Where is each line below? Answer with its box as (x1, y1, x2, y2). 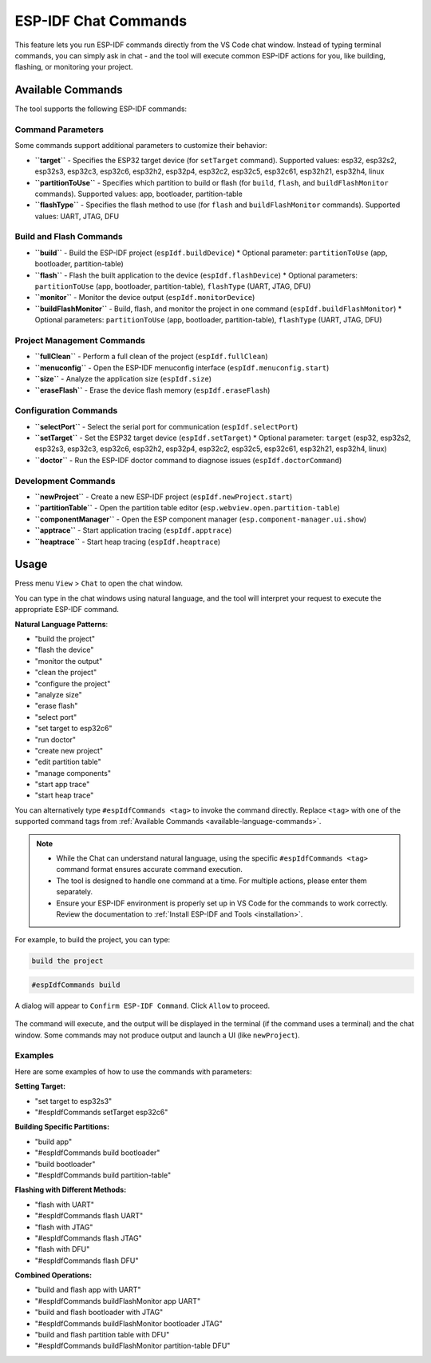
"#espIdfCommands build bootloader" (34, 1148, 160, 1157)
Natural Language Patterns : (14, 619, 109, 629)
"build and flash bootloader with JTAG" (34, 1308, 164, 1317)
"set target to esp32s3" (34, 1096, 113, 1105)
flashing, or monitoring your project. (14, 62, 133, 72)
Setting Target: (14, 1081, 66, 1091)
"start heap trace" (34, 790, 94, 800)
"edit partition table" (34, 757, 101, 767)
